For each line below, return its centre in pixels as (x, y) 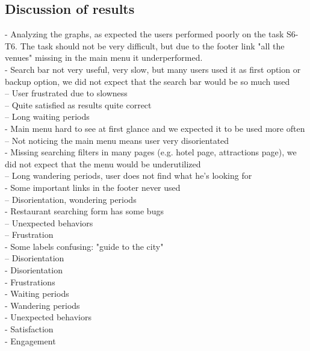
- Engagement (30, 340)
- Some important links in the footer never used (93, 187)
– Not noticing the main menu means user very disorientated (117, 140)
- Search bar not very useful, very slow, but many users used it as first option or (153, 69)
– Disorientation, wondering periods (71, 199)
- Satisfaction (29, 329)
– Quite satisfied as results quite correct (78, 104)
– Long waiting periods (47, 116)
